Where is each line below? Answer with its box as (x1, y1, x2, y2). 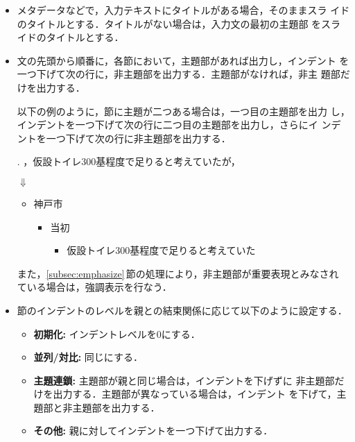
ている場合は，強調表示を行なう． (17, 280, 172, 294)
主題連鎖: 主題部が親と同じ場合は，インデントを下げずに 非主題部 (33, 373, 335, 387)
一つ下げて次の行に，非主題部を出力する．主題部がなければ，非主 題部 (17, 67, 340, 81)
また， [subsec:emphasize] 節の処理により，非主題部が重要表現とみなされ (17, 266, 339, 280)
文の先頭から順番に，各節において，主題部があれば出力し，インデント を (17, 53, 349, 67)
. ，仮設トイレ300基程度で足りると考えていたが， (17, 154, 241, 169)
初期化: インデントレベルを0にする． (33, 326, 200, 341)
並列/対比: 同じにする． (33, 350, 143, 364)
